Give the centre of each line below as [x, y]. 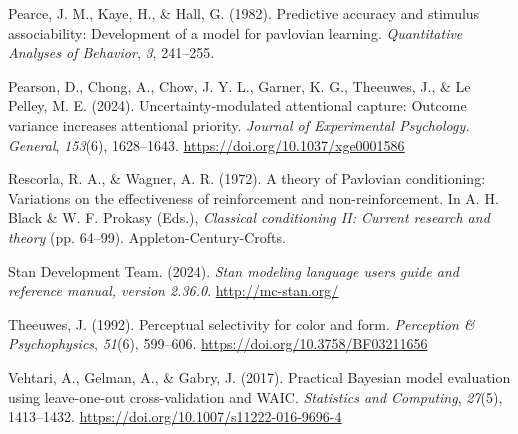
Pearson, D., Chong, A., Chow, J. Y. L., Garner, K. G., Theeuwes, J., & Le [239, 85]
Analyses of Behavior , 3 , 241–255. [111, 52]
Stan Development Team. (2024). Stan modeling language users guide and [233, 270]
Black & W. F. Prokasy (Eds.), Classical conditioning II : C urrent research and [249, 217]
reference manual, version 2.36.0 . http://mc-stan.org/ [173, 290]
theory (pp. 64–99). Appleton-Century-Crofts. [147, 236]
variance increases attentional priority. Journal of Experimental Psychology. [239, 124]
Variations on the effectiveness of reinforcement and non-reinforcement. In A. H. [253, 197]
